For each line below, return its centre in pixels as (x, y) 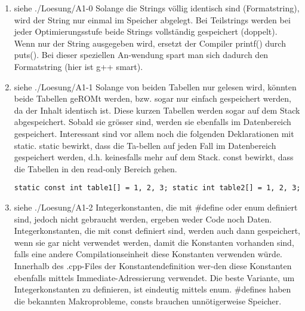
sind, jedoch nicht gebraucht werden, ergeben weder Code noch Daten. (143, 219)
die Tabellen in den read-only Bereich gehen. (95, 168)
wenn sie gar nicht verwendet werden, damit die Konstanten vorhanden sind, (154, 242)
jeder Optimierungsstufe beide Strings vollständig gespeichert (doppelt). (146, 31)
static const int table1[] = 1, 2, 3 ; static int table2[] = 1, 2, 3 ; (157, 188)
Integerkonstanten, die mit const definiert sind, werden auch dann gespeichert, (157, 231)
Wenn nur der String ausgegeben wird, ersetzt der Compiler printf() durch (150, 43)
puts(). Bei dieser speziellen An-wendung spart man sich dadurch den (141, 55)
